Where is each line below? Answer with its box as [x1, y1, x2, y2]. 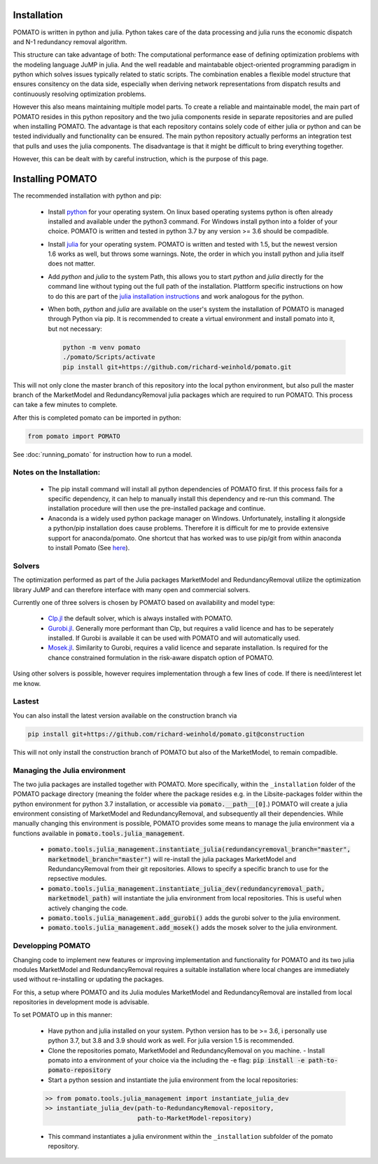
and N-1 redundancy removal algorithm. [13, 37, 127, 46]
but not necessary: [48, 324, 103, 333]
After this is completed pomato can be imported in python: [13, 413, 181, 422]
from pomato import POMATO [27, 432, 120, 440]
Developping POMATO [13, 941, 91, 951]
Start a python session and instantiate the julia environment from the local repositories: [48, 1076, 298, 1084]
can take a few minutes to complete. [13, 400, 118, 409]
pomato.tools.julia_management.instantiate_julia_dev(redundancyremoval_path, [48, 884, 325, 893]
